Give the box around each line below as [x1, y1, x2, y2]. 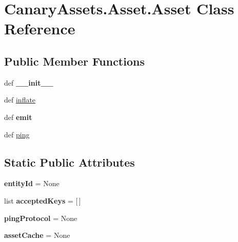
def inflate [4, 94, 36, 105]
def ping [4, 129, 30, 139]
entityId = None [4, 178, 60, 189]
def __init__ [4, 77, 53, 88]
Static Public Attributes [4, 154, 135, 170]
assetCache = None [4, 230, 70, 240]
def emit [4, 111, 32, 122]
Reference [4, 18, 75, 39]
